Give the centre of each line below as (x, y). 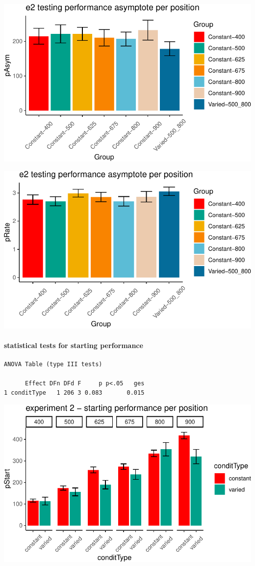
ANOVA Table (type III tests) (53, 364)
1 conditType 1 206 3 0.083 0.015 (74, 393)
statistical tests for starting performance (74, 345)
